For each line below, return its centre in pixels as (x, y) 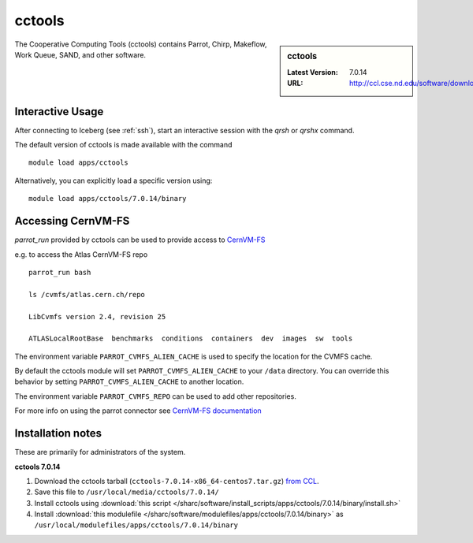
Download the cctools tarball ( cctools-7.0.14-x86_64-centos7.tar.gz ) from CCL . (177, 481)
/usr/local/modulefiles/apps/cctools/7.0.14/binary (136, 525)
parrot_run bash (60, 272)
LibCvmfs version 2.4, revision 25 (97, 316)
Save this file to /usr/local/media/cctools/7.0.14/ (127, 492)
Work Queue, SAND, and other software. (80, 54)
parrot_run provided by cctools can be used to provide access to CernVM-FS (140, 240)
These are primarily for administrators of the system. (100, 452)
